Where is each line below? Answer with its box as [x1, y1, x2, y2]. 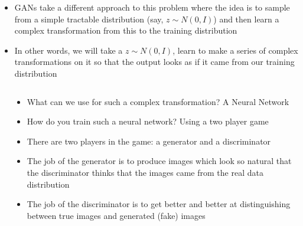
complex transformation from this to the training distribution [14, 24, 237, 37]
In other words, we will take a [14, 44, 123, 56]
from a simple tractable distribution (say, [14, 12, 164, 25]
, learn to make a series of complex [172, 44, 298, 56]
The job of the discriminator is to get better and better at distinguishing [27, 198, 291, 210]
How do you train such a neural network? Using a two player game [27, 115, 269, 127]
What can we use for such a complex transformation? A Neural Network [27, 95, 289, 107]
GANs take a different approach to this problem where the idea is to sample [14, 1, 290, 13]
